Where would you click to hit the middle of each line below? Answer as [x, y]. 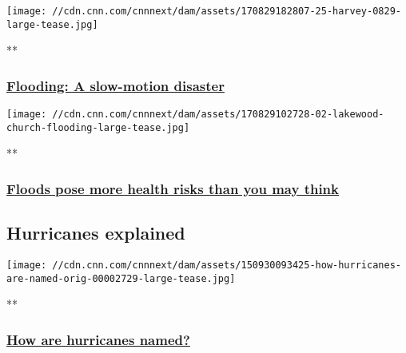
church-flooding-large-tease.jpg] [98, 127]
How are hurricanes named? [98, 339]
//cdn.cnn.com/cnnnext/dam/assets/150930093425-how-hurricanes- [227, 266]
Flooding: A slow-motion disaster [115, 85]
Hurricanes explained [96, 233]
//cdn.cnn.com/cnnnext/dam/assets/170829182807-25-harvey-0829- [227, 11]
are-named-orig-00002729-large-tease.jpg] [121, 278]
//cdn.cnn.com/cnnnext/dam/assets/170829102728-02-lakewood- [218, 115]
